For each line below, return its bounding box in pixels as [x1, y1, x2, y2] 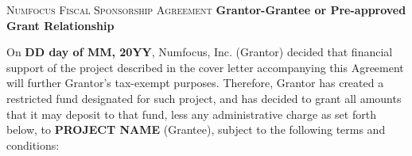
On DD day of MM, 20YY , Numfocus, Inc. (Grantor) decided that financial [6, 44, 393, 60]
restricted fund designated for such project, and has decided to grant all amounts [6, 89, 402, 106]
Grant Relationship [6, 17, 115, 33]
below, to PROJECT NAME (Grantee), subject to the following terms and [6, 121, 386, 138]
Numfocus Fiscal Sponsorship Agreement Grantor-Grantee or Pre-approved [6, 2, 406, 17]
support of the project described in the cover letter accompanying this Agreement [6, 59, 404, 75]
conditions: [6, 136, 60, 153]
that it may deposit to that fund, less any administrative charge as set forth [6, 105, 376, 122]
